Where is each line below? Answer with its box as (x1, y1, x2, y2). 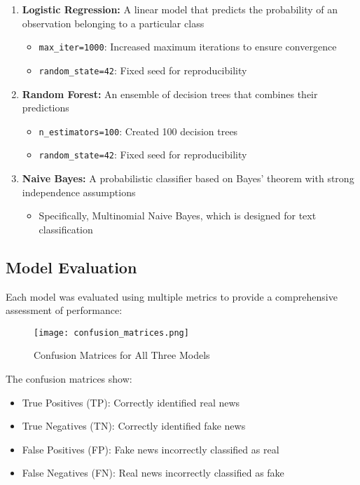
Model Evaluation (6, 256, 137, 278)
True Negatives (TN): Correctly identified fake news (22, 418, 246, 433)
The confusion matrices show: (6, 371, 132, 386)
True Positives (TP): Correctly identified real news (22, 395, 240, 409)
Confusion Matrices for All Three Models (34, 348, 210, 362)
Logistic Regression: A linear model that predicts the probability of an (22, 2, 338, 16)
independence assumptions (22, 184, 136, 199)
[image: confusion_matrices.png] (34, 327, 189, 338)
